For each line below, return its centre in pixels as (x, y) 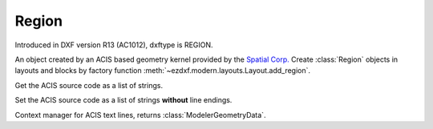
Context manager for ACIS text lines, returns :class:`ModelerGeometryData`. (140, 115)
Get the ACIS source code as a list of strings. (89, 85)
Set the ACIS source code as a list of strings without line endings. (123, 100)
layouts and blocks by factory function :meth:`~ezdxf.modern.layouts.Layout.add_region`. (163, 71)
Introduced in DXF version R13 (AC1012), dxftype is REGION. (114, 45)
